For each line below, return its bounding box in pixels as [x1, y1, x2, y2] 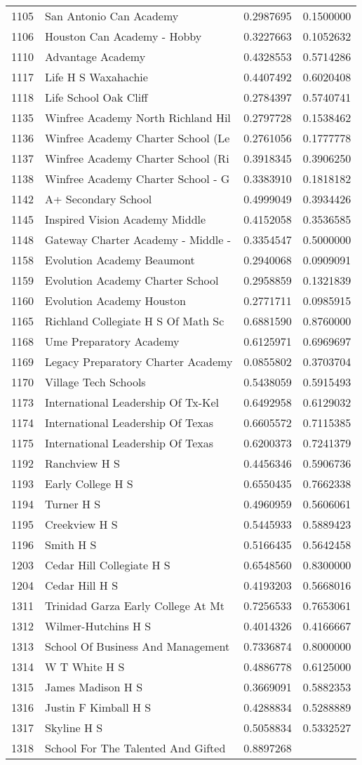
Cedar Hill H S [45, 577, 119, 593]
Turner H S [45, 496, 101, 512]
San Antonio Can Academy [45, 8, 179, 24]
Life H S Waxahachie [45, 69, 148, 85]
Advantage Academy [45, 48, 146, 65]
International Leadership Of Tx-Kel [45, 394, 220, 410]
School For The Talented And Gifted [45, 740, 226, 756]
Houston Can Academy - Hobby [45, 28, 202, 44]
